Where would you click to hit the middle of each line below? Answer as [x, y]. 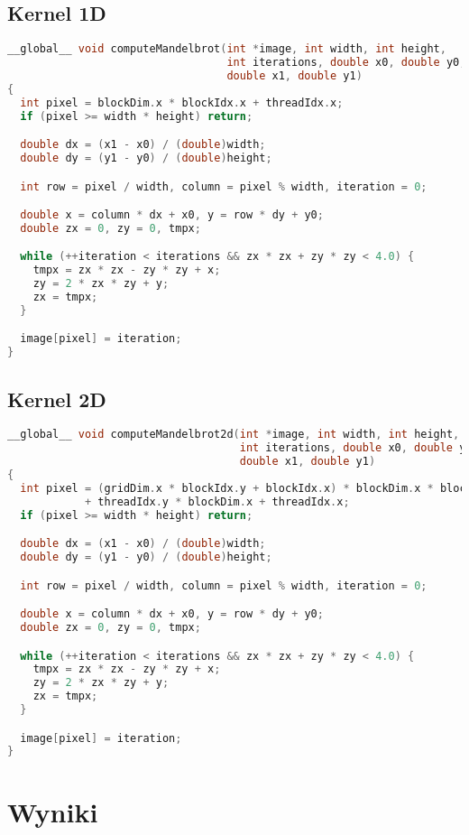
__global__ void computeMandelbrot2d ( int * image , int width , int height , [234, 435]
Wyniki [53, 811]
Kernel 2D [57, 399]
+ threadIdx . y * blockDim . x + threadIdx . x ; [217, 501]
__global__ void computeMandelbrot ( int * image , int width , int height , [227, 49]
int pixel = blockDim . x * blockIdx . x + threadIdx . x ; [182, 102]
